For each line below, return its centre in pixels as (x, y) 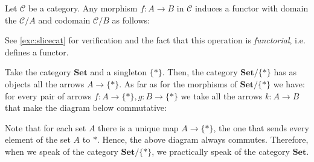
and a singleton (119, 72)
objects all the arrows (45, 83)
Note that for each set (46, 127)
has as (285, 72)
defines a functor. (37, 51)
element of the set (38, 139)
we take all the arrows (222, 95)
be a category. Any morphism (83, 8)
